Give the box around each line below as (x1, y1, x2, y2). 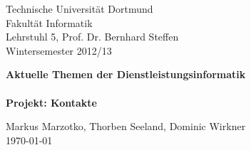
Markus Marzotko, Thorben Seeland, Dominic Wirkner (6, 119, 246, 134)
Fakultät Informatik (6, 15, 93, 30)
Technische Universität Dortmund (6, 1, 153, 16)
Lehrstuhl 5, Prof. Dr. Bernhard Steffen (6, 29, 179, 44)
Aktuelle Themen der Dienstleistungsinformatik (6, 67, 246, 82)
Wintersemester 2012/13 (6, 43, 112, 58)
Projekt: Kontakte (6, 95, 97, 109)
